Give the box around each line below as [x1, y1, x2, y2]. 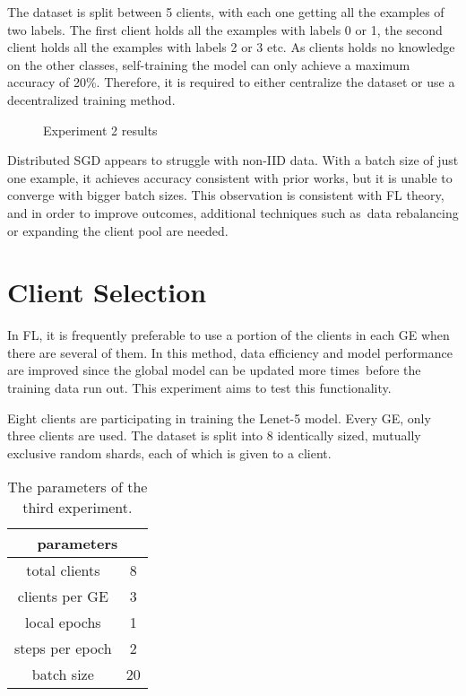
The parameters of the [7, 476, 148, 498]
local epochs [25, 612, 101, 633]
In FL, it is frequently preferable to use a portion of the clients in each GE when [7, 326, 450, 344]
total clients [26, 560, 100, 581]
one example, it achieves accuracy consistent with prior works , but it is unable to [7, 168, 453, 187]
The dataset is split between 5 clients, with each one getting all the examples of [7, 3, 444, 21]
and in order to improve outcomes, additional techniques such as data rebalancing [7, 203, 459, 222]
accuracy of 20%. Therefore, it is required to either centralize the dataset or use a [7, 73, 455, 91]
